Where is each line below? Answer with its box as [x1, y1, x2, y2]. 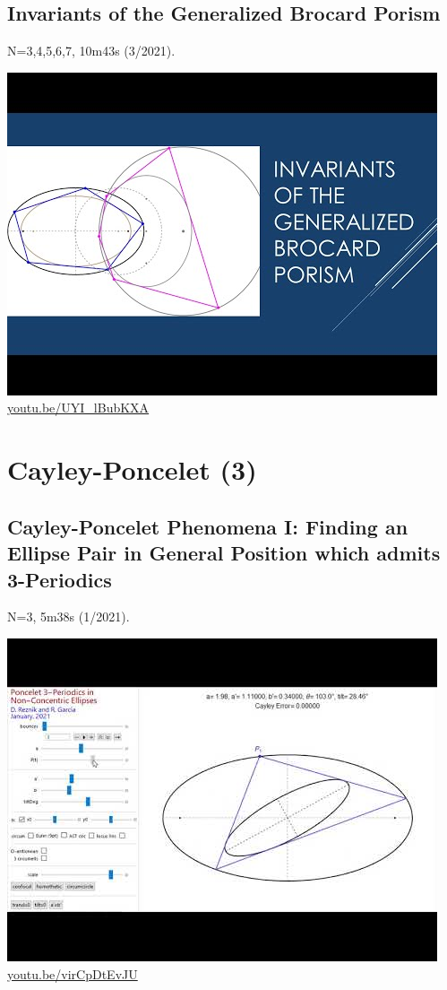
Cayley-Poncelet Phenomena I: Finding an [7, 512, 408, 540]
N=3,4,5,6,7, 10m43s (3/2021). [7, 41, 176, 60]
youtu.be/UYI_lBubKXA [7, 398, 150, 417]
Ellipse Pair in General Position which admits [7, 539, 441, 567]
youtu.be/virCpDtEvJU [7, 964, 138, 983]
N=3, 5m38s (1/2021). [7, 607, 130, 626]
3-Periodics [7, 565, 112, 593]
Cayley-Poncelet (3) [7, 451, 257, 488]
